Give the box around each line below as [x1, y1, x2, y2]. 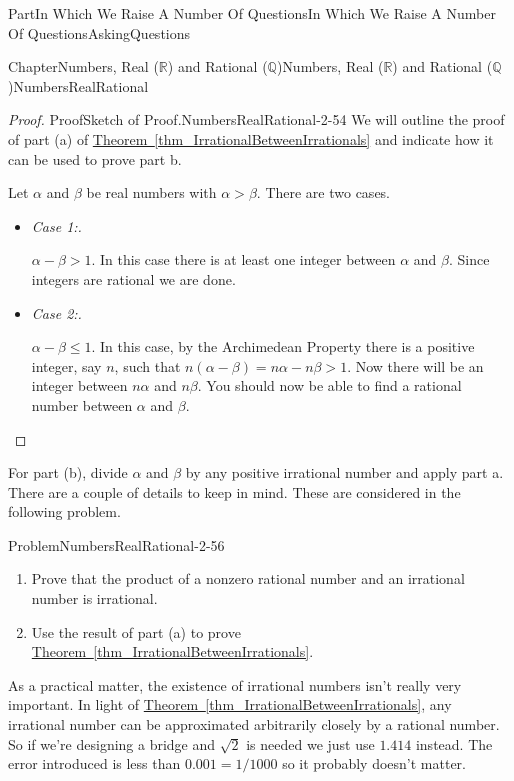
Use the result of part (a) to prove [31, 621, 241, 642]
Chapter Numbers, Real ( [8, 56, 159, 77]
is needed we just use [246, 733, 375, 754]
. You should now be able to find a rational [197, 375, 462, 396]
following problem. [8, 501, 121, 522]
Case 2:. [31, 302, 82, 323]
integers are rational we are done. [31, 268, 236, 289]
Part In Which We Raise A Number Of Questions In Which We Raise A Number [8, 3, 496, 23]
